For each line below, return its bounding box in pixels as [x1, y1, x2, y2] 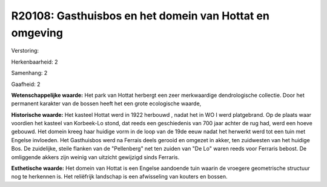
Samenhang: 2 [11, 70, 48, 77]
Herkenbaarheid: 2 [11, 58, 58, 65]
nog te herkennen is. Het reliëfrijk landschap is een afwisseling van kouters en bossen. [11, 173, 228, 180]
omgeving [11, 26, 64, 39]
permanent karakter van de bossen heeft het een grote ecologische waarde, [11, 100, 202, 107]
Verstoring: [11, 47, 39, 54]
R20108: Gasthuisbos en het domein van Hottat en [11, 9, 269, 22]
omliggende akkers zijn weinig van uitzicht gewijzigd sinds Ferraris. [11, 153, 180, 160]
